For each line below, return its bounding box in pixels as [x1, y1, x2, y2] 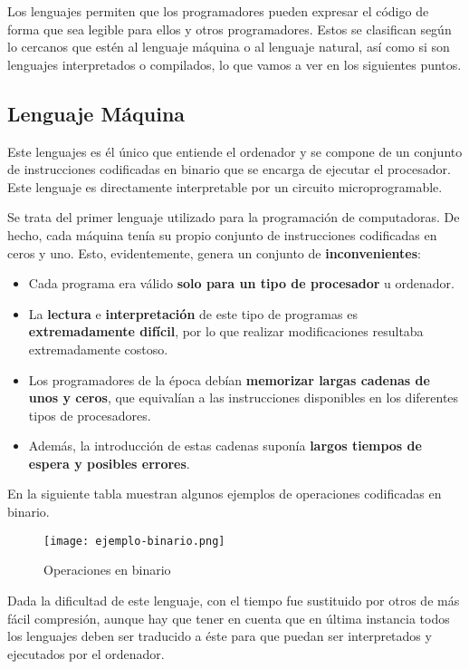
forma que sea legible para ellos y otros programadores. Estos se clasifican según [7, 19, 452, 38]
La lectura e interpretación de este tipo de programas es [28, 304, 358, 323]
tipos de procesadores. [28, 405, 151, 424]
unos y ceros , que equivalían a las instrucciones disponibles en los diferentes [28, 388, 459, 407]
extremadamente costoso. [28, 339, 168, 358]
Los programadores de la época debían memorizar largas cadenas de [28, 370, 430, 389]
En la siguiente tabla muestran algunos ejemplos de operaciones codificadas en [7, 484, 442, 503]
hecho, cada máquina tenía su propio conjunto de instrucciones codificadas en [7, 225, 437, 244]
